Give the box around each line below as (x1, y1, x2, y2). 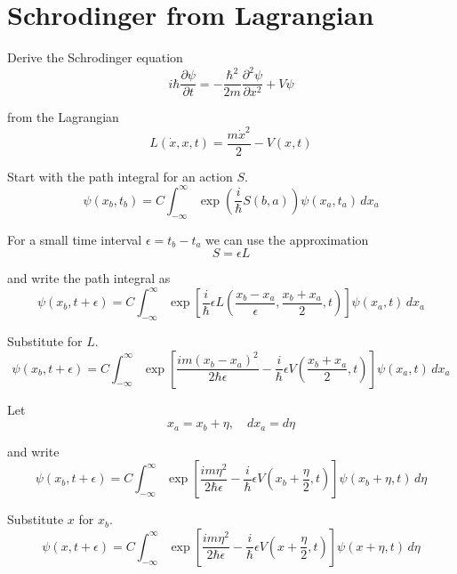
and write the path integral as (7, 269, 171, 287)
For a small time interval (7, 230, 142, 248)
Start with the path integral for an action (7, 166, 233, 185)
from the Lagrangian (7, 108, 119, 126)
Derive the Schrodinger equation (7, 48, 183, 67)
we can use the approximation (205, 230, 369, 248)
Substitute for (7, 332, 83, 351)
